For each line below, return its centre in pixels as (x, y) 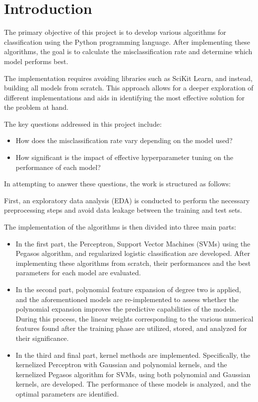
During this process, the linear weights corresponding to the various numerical (134, 318)
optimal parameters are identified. (67, 393)
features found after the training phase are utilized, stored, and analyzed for (131, 328)
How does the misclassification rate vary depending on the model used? (124, 140)
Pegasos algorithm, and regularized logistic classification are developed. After (133, 253)
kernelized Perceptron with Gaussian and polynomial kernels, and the (121, 364)
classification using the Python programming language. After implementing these (127, 41)
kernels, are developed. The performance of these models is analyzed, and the (133, 384)
